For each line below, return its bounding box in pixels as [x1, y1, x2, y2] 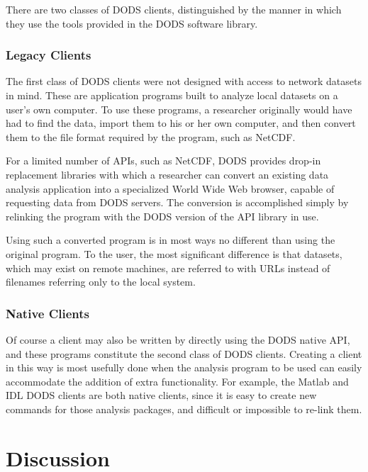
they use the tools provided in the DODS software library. [6, 16, 258, 30]
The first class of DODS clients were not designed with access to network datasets [6, 74, 362, 89]
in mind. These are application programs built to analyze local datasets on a [6, 88, 338, 102]
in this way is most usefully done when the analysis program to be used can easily [6, 360, 362, 375]
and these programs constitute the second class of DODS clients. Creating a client [6, 346, 362, 361]
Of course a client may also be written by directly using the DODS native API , [6, 332, 350, 347]
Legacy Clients [6, 46, 91, 64]
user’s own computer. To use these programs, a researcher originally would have [6, 101, 352, 116]
